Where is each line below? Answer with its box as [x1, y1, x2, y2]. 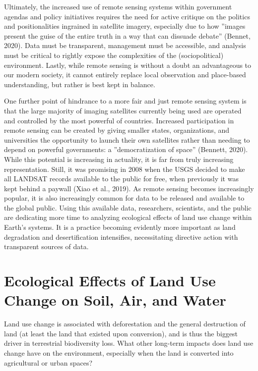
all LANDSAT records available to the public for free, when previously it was [4, 173, 239, 184]
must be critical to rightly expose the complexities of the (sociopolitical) [4, 50, 224, 60]
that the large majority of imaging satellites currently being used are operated [4, 105, 242, 115]
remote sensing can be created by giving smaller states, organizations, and [4, 125, 230, 135]
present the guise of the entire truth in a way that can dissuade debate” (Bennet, [4, 30, 251, 41]
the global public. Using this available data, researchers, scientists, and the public [4, 202, 252, 212]
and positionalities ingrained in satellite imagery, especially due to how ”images [4, 21, 246, 31]
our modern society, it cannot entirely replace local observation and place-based [4, 69, 246, 80]
